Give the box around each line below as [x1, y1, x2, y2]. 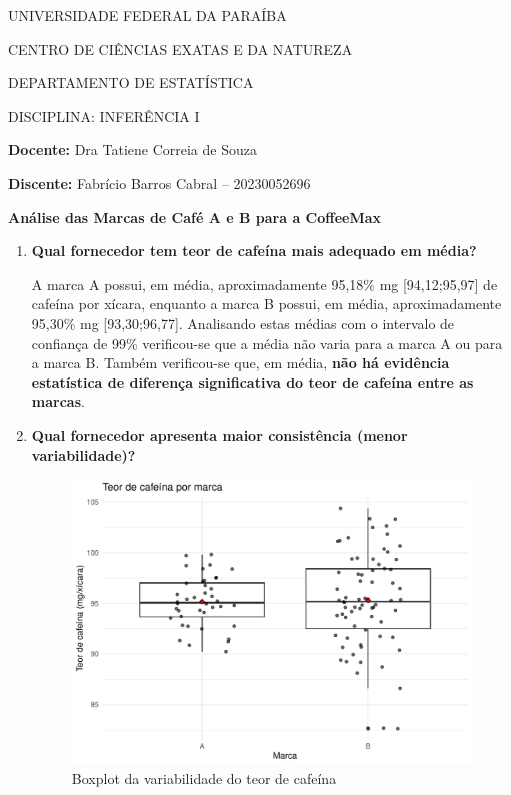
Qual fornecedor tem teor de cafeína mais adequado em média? [31, 240, 477, 261]
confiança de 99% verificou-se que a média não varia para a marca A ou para [31, 332, 503, 353]
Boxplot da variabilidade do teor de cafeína [71, 768, 337, 789]
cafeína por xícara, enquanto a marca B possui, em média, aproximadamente [31, 293, 502, 314]
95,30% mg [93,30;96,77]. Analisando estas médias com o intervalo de [31, 312, 455, 333]
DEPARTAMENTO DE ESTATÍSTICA [8, 72, 254, 93]
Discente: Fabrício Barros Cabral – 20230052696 [8, 172, 311, 193]
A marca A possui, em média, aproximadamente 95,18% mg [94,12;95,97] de [31, 273, 498, 294]
